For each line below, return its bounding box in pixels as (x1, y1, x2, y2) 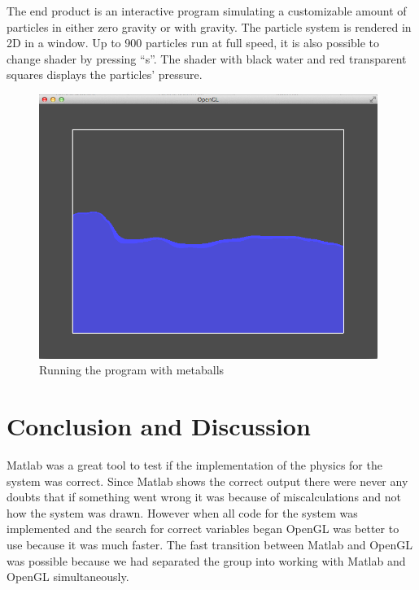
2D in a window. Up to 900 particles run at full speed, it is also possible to (7, 34, 380, 51)
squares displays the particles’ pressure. (7, 66, 203, 83)
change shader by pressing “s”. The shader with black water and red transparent (7, 50, 407, 67)
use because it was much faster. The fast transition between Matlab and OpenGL (7, 535, 412, 553)
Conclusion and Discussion (7, 409, 311, 443)
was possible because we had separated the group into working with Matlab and (7, 552, 406, 569)
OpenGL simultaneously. (7, 568, 129, 585)
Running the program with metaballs (39, 361, 225, 378)
